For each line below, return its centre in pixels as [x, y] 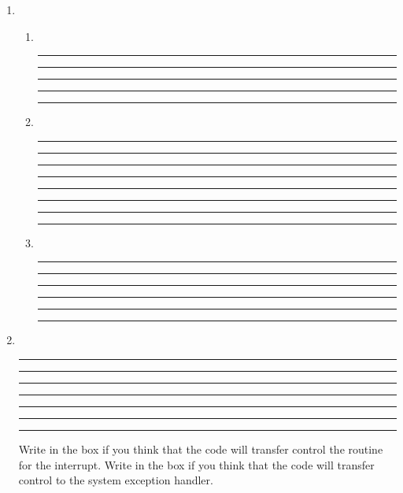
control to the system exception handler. [116, 480]
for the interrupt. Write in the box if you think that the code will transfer [196, 464]
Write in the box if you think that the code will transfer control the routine [201, 449]
